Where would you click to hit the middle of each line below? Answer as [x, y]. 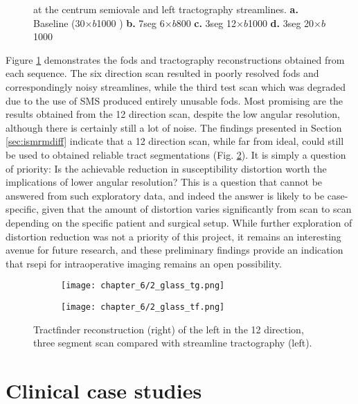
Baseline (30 [59, 23]
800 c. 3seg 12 [206, 23]
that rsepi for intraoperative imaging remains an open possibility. [144, 263]
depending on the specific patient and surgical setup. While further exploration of [179, 222]
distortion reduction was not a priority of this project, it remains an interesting [173, 236]
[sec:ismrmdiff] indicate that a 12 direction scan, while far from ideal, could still [175, 141]
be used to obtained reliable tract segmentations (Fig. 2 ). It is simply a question [176, 154]
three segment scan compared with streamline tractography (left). [173, 343]
